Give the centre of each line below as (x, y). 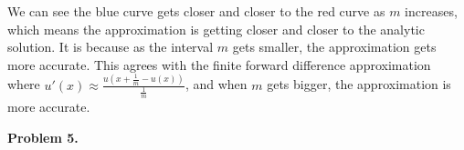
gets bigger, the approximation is (359, 84)
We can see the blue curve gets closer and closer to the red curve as (196, 11)
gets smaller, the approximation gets (334, 47)
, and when (216, 84)
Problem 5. (43, 137)
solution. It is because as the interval (111, 47)
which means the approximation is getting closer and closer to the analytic (216, 29)
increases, (431, 11)
